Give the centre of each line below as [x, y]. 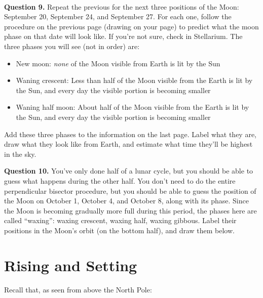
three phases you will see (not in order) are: [72, 46]
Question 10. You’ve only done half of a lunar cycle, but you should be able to [129, 171]
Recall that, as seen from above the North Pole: [78, 289]
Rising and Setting [71, 265]
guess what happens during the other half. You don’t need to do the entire [120, 180]
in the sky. [20, 154]
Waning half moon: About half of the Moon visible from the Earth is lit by [133, 107]
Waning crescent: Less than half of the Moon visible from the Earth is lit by [134, 80]
